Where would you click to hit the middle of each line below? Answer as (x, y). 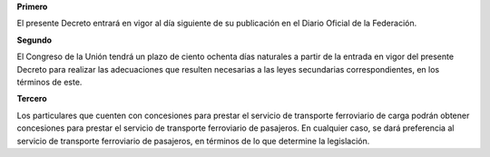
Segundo (34, 40)
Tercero (32, 99)
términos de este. (49, 82)
